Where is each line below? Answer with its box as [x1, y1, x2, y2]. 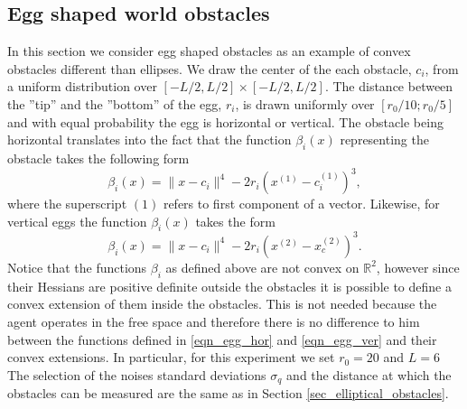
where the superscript [7, 194, 127, 213]
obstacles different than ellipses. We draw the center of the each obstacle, [7, 59, 412, 78]
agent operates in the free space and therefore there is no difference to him [7, 311, 420, 330]
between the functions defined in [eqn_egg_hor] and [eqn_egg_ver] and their [7, 330, 437, 349]
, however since [376, 257, 460, 276]
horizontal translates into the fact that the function [7, 130, 292, 149]
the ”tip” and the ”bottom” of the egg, [7, 94, 222, 113]
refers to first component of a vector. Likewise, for [163, 194, 440, 213]
